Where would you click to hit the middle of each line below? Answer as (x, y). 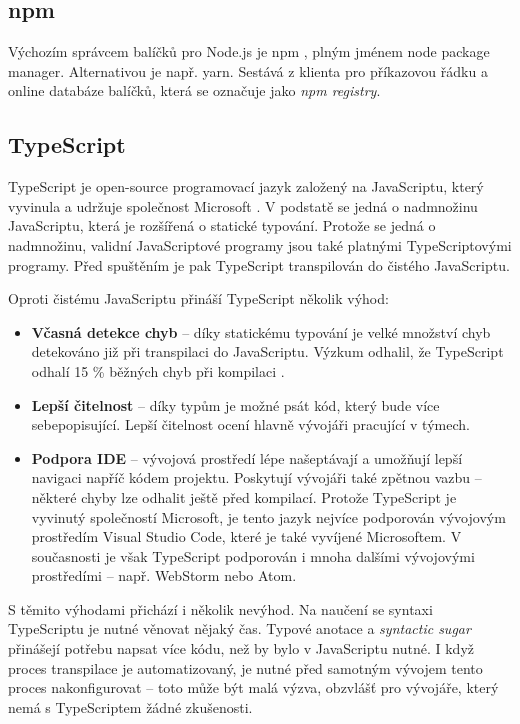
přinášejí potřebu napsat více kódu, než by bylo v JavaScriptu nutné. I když (241, 648)
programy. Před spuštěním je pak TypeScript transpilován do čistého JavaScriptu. (259, 264)
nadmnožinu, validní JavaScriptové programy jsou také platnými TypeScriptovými (260, 244)
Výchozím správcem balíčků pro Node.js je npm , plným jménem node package (249, 51)
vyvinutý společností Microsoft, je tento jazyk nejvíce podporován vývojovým (268, 516)
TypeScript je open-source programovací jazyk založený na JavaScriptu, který (246, 186)
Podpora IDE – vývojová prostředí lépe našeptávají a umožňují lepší (247, 457)
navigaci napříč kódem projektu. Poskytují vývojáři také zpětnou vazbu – (256, 477)
